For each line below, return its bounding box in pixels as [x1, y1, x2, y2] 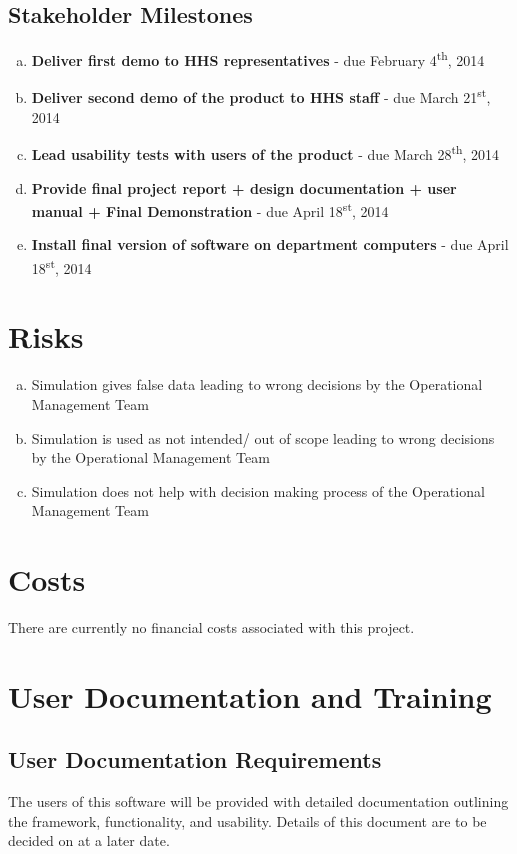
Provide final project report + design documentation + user [31, 177, 457, 198]
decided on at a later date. [8, 830, 170, 851]
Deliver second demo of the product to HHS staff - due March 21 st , [31, 84, 491, 108]
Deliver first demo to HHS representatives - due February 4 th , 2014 [31, 47, 485, 70]
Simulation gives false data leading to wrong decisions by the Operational [31, 374, 483, 395]
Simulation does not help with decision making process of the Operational [31, 480, 485, 501]
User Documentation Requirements [8, 744, 382, 775]
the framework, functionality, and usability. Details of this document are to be [8, 810, 487, 831]
